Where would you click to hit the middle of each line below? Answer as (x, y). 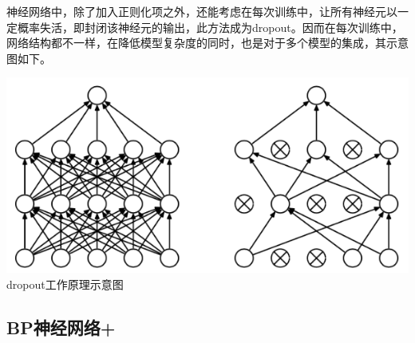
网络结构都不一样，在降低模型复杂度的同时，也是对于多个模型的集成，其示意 (207, 43)
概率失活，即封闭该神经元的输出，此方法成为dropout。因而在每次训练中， (210, 27)
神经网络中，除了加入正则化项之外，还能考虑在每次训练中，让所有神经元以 (202, 11)
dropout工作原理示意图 (65, 284)
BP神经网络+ (61, 327)
